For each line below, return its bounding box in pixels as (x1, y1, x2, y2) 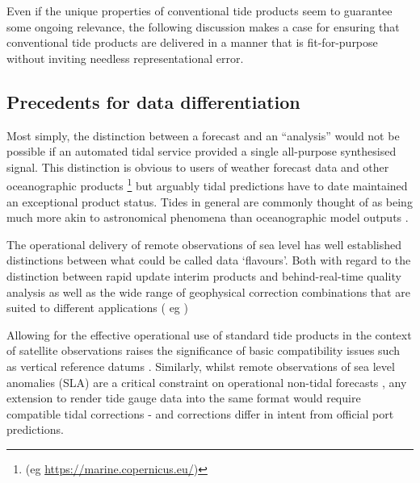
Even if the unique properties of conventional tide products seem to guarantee (6, 2, 393, 19)
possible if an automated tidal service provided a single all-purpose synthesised (6, 143, 397, 160)
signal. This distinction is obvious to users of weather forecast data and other (6, 158, 389, 175)
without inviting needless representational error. (6, 49, 244, 66)
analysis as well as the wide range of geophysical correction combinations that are (6, 283, 410, 300)
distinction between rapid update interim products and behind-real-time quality (6, 267, 401, 284)
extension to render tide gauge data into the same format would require (6, 389, 361, 406)
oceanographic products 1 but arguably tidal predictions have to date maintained (6, 175, 408, 194)
